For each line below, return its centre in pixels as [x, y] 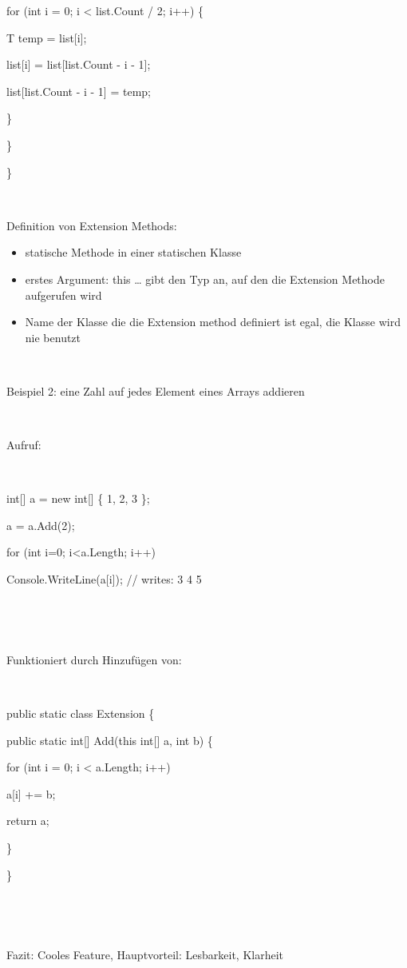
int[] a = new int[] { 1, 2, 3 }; [78, 498]
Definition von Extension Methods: [92, 225]
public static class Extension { [81, 713]
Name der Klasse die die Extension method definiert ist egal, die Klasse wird [213, 322]
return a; [28, 821]
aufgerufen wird [63, 295]
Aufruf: [24, 445]
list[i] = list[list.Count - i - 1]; [79, 64]
